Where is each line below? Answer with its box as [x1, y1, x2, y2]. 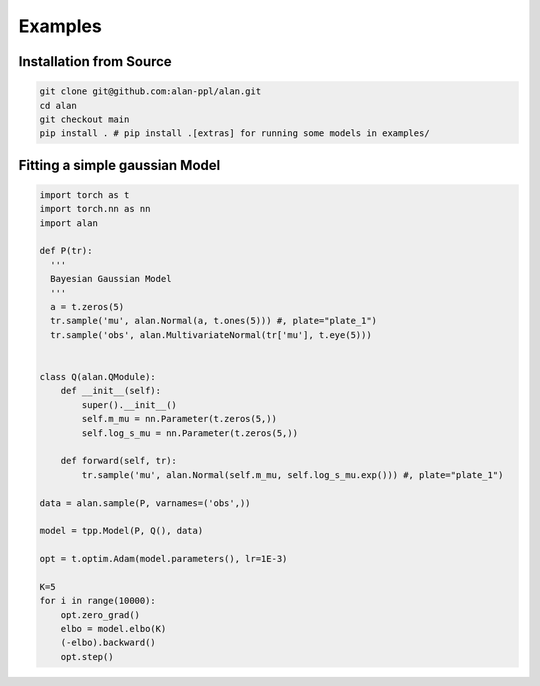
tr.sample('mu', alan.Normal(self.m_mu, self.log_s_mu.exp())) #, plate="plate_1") [81, 469, 504, 480]
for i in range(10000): [39, 595, 157, 607]
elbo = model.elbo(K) [60, 623, 167, 635]
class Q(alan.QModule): [39, 371, 157, 382]
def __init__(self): [60, 385, 162, 397]
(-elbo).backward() [60, 637, 157, 649]
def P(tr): [39, 245, 93, 257]
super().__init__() [81, 399, 177, 410]
